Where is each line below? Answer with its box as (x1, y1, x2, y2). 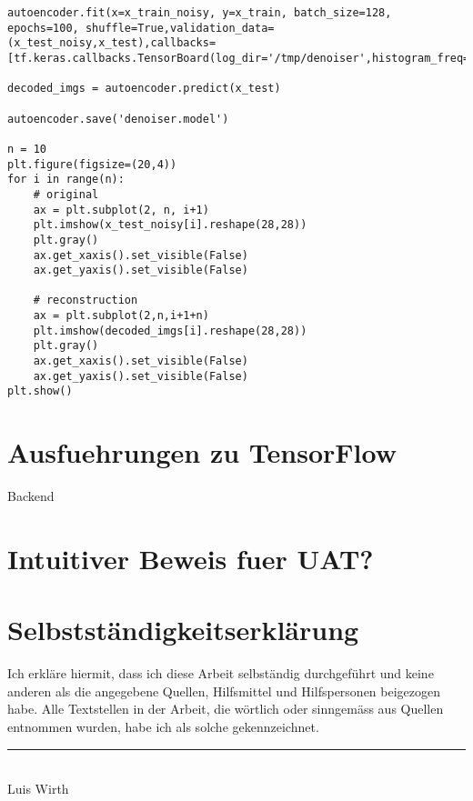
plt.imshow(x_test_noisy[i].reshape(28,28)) (33, 218, 307, 232)
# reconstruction (33, 294, 138, 307)
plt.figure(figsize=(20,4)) (7, 157, 177, 171)
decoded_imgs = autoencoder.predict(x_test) (7, 82, 281, 95)
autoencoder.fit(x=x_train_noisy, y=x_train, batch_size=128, (7, 6, 392, 19)
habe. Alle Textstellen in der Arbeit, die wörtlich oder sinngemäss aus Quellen (7, 699, 444, 718)
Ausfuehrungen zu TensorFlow (7, 434, 397, 471)
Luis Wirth (7, 779, 69, 798)
